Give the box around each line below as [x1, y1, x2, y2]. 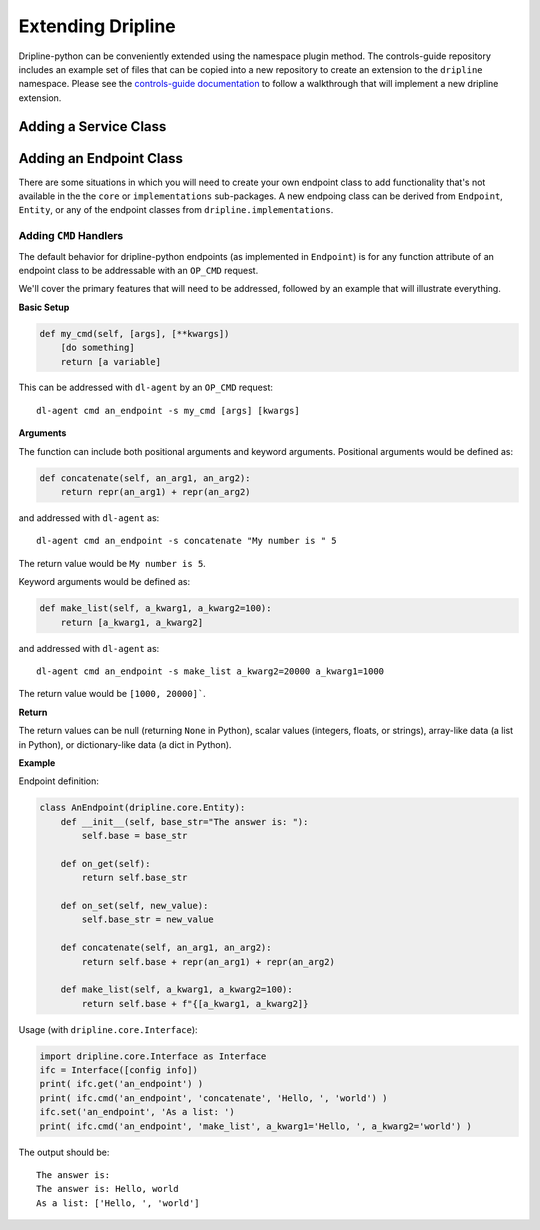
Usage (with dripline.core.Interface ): [18, 1023, 199, 1035]
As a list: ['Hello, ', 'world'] [36, 1197, 200, 1209]
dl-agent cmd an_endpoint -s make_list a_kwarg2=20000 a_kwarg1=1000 [36, 665, 385, 677]
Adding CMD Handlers [18, 229, 124, 243]
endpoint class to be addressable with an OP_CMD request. [18, 264, 259, 276]
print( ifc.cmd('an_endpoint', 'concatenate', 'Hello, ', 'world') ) [39, 1092, 388, 1104]
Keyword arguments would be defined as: [18, 576, 190, 588]
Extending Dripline [18, 15, 177, 37]
